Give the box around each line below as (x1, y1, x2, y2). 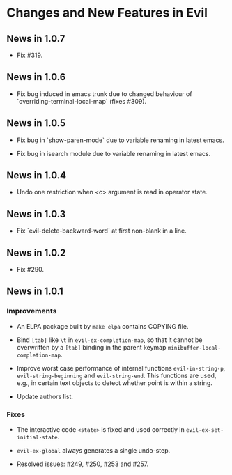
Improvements (6, 306, 57, 316)
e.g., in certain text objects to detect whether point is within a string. (16, 378, 213, 387)
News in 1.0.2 (6, 247, 66, 258)
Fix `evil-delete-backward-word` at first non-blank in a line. (16, 226, 187, 235)
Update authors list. (16, 392, 74, 400)
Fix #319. (16, 51, 43, 59)
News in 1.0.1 (6, 286, 63, 297)
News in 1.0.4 (6, 169, 67, 182)
